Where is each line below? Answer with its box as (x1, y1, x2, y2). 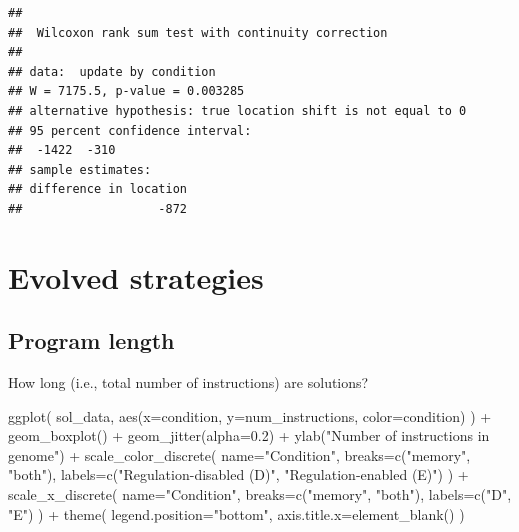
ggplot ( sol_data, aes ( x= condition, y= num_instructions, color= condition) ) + (8, 405, 492, 426)
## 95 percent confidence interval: (8, 123, 252, 138)
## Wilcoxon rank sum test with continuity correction (8, 25, 388, 40)
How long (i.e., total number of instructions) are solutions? (8, 372, 369, 393)
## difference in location (8, 182, 187, 197)
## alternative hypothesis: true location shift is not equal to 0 (8, 103, 467, 118)
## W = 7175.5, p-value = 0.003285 (8, 84, 245, 99)
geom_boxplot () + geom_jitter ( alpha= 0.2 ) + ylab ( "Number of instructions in (8, 425, 490, 446)
